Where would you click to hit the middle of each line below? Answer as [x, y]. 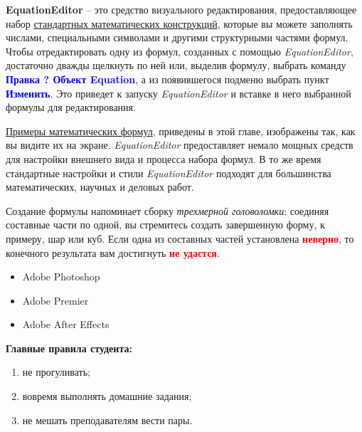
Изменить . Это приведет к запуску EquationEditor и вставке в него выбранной [179, 93]
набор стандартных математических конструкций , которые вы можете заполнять [179, 23]
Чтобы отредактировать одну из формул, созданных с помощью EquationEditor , [180, 51]
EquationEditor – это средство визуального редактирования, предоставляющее [181, 9]
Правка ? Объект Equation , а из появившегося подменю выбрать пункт [167, 79]
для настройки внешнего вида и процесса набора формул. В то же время [164, 158]
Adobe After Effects [66, 324]
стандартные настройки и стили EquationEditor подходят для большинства [169, 173]
